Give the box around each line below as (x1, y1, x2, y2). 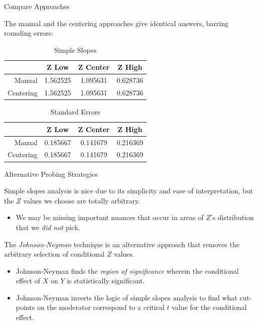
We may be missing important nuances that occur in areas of (16, 212, 204, 223)
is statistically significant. (67, 275, 145, 286)
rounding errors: (4, 28, 54, 38)
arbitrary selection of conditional (4, 249, 105, 259)
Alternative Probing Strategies (4, 168, 98, 179)
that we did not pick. (16, 222, 80, 232)
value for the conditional (172, 302, 247, 312)
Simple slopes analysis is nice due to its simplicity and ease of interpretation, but (4, 185, 253, 196)
